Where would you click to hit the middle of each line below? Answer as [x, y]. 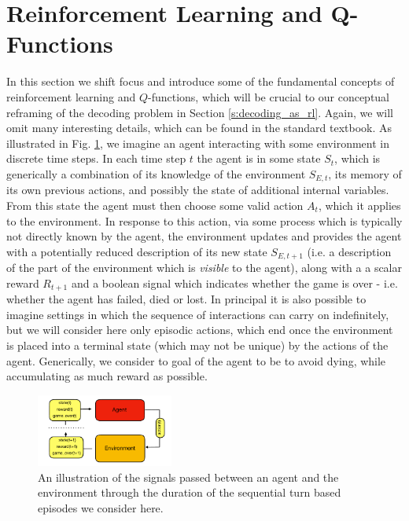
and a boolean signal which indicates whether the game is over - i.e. [234, 283]
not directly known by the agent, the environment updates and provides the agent [204, 236]
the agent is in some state [259, 158]
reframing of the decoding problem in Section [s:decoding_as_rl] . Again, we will [200, 112]
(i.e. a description [349, 251]
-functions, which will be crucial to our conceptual [269, 96]
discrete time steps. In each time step [96, 158]
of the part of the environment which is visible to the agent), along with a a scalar [204, 268]
